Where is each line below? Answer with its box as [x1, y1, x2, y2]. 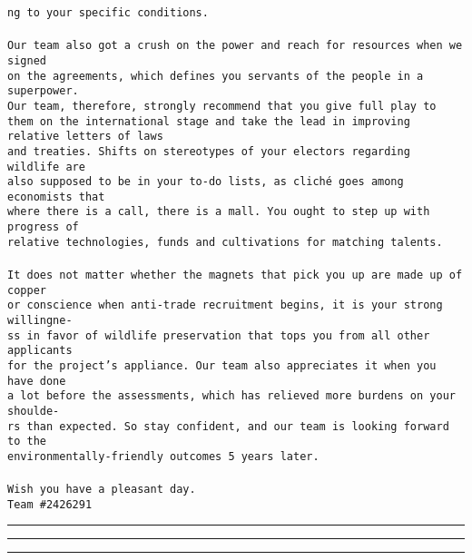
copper [7, 283, 46, 297]
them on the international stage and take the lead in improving [7, 114, 410, 128]
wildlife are [7, 160, 85, 173]
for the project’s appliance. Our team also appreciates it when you [7, 359, 437, 372]
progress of [7, 221, 79, 234]
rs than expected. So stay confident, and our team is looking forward [7, 419, 449, 433]
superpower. [7, 84, 79, 98]
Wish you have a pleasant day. [7, 483, 196, 496]
